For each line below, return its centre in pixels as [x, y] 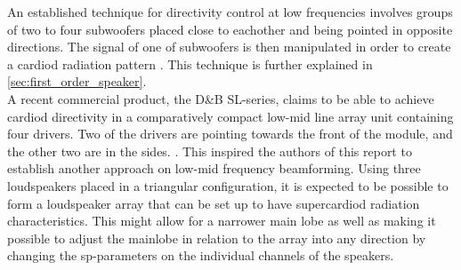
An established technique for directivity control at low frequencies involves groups [230, 12]
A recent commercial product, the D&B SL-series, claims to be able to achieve [221, 98]
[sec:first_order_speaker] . [77, 81]
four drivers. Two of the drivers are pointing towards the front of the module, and [230, 134]
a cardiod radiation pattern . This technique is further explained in [190, 64]
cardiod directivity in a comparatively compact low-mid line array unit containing [230, 116]
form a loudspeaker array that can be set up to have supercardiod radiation [214, 203]
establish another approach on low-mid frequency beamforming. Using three [214, 168]
